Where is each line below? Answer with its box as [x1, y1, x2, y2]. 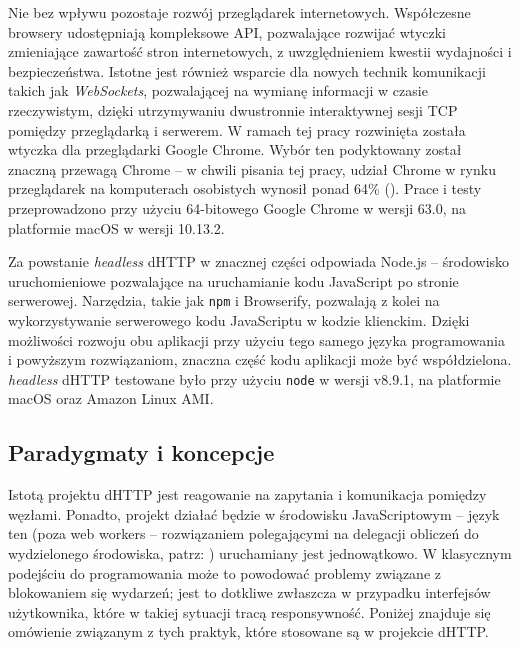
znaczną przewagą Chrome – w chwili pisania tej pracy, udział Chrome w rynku [8, 158, 496, 179]
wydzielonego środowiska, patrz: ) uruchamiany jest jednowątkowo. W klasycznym [8, 542, 512, 563]
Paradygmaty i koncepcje [8, 437, 275, 468]
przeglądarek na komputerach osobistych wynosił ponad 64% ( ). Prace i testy [8, 178, 482, 199]
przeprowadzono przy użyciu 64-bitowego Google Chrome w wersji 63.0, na [8, 197, 467, 218]
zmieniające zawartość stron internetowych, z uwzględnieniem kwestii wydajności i [8, 41, 512, 62]
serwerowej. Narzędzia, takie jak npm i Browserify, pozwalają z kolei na [8, 290, 440, 311]
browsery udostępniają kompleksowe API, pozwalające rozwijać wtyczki [8, 21, 447, 42]
